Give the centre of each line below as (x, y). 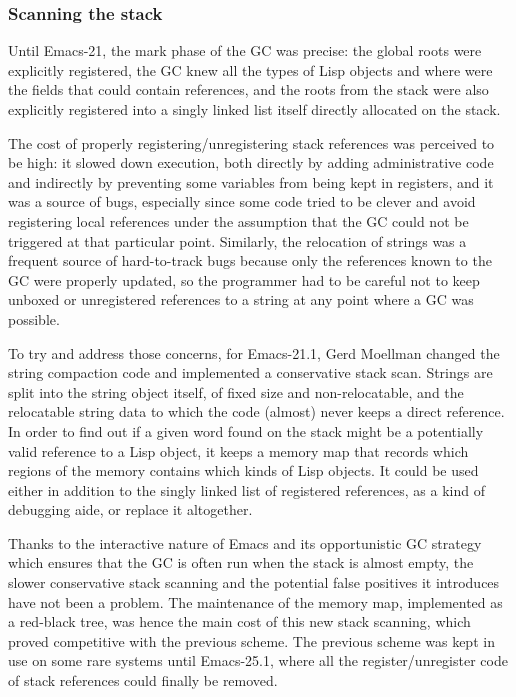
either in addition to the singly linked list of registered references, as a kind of (246, 489)
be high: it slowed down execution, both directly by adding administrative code (251, 162)
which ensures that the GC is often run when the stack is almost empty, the (241, 562)
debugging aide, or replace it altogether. (130, 509)
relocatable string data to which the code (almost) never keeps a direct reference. (256, 411)
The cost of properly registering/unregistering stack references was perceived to (251, 142)
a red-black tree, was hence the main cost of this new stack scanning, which (239, 621)
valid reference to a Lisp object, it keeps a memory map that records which (238, 450)
